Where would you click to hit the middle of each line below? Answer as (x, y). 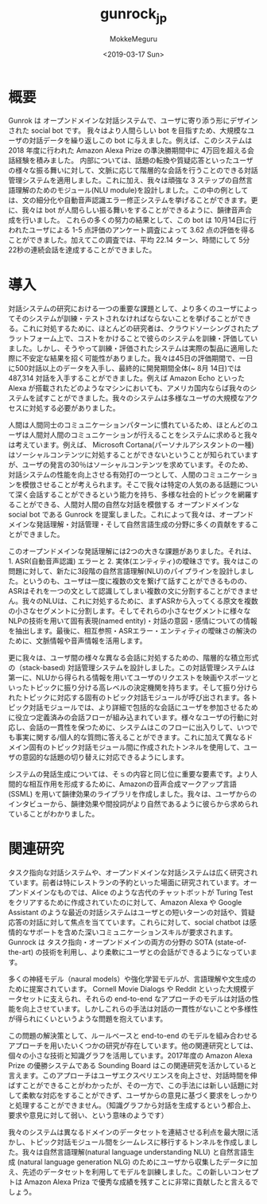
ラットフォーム (33, 338)
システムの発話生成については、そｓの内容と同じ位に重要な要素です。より (130, 774)
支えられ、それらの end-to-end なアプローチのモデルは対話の (151, 999)
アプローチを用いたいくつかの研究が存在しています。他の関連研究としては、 (133, 1046)
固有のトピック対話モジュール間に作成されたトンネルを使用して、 (136, 747)
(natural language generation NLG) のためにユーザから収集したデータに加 (137, 1162)
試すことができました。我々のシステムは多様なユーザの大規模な (140, 398)
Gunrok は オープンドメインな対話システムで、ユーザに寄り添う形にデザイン (133, 121)
